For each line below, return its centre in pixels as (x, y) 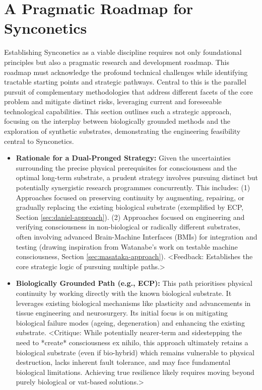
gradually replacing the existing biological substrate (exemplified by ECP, (129, 207)
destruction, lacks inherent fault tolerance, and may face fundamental (123, 362)
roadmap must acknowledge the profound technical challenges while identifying (126, 72)
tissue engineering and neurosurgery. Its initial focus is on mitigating (122, 313)
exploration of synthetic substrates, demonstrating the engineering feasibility (122, 131)
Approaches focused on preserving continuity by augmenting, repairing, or (130, 197)
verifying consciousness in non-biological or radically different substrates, (128, 227)
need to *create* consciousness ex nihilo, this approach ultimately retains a (132, 342)
